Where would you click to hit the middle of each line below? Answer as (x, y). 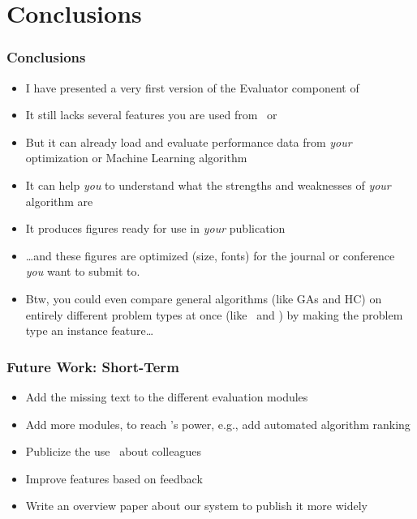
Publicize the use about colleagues (113, 451)
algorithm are (59, 201)
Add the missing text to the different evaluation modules (167, 396)
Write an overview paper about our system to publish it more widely (197, 506)
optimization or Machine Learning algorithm (136, 158)
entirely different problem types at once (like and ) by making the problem (214, 314)
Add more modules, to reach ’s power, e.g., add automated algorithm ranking (218, 424)
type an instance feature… (90, 330)
